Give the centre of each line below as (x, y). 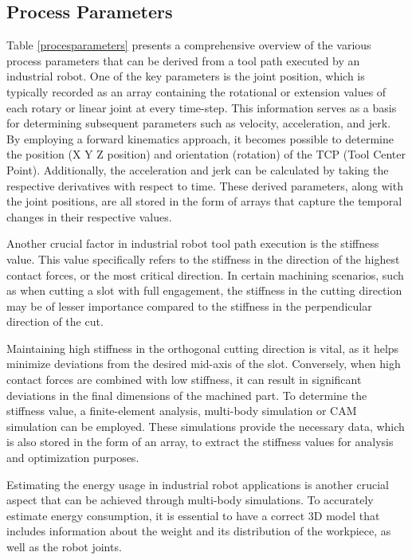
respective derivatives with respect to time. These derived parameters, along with (205, 185)
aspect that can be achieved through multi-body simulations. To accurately (190, 500)
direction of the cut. (55, 321)
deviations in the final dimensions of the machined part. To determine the (187, 395)
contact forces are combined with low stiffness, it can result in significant (184, 380)
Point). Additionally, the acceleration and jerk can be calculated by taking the (198, 169)
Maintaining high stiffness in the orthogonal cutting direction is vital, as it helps (203, 348)
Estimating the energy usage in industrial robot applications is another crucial (198, 484)
